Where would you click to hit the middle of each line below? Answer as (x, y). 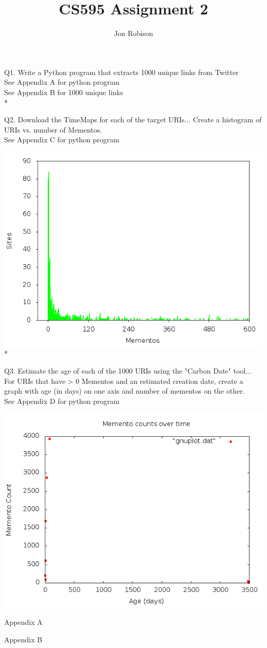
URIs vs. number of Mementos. (53, 129)
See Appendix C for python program (62, 140)
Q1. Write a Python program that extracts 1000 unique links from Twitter (121, 72)
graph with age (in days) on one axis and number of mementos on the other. (125, 391)
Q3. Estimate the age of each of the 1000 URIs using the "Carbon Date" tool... (128, 371)
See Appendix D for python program (62, 401)
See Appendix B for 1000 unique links (64, 92)
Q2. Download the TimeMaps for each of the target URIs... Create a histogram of (133, 119)
